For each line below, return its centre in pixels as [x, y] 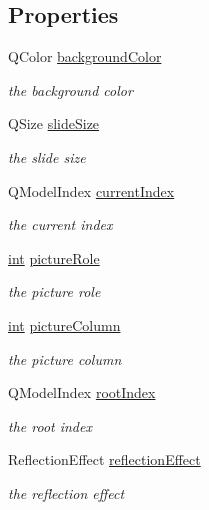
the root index [50, 425]
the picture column [65, 358]
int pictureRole [54, 257]
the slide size [47, 156]
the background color [70, 89]
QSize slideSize [54, 123]
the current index [60, 224]
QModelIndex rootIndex [82, 392]
